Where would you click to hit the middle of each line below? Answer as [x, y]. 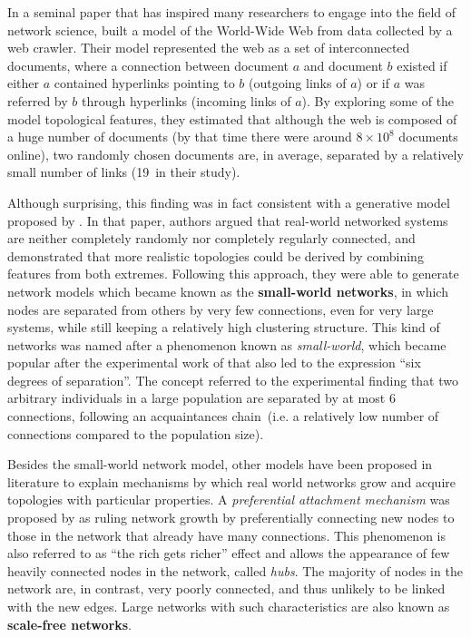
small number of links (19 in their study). [124, 172]
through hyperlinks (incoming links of [186, 100]
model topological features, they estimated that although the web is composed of [232, 118]
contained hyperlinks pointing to [144, 83]
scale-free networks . [69, 624]
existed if [422, 65]
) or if [373, 83]
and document [343, 65]
